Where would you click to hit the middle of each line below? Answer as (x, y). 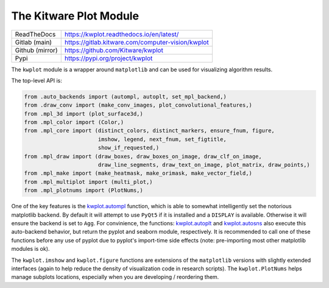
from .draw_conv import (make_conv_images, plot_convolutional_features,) (138, 105)
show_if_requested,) (129, 148)
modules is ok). (30, 249)
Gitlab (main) (33, 42)
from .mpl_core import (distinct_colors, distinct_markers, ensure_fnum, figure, (150, 131)
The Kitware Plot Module (75, 16)
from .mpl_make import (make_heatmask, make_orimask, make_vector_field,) (138, 173)
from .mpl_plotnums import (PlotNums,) (83, 191)
